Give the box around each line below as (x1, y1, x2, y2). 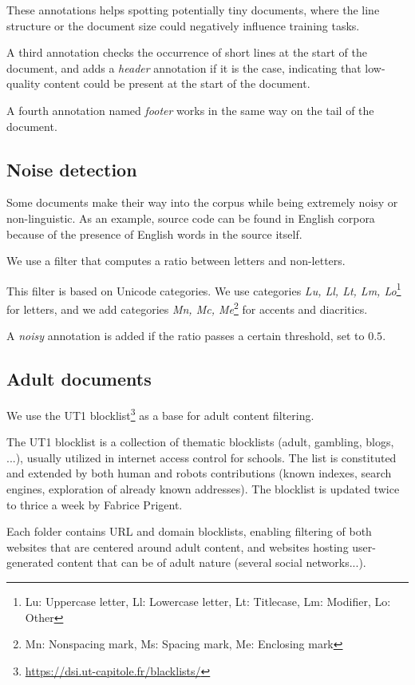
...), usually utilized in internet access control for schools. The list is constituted (6, 449, 397, 465)
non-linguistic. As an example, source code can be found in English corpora (6, 209, 375, 226)
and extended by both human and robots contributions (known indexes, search (6, 465, 392, 481)
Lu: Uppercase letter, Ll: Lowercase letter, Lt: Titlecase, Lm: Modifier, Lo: (25, 593, 391, 610)
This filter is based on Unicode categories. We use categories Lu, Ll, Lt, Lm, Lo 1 (6, 279, 401, 299)
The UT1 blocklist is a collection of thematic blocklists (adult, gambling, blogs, (6, 434, 394, 450)
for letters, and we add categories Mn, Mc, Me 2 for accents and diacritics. (6, 298, 368, 317)
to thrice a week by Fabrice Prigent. (6, 496, 183, 513)
